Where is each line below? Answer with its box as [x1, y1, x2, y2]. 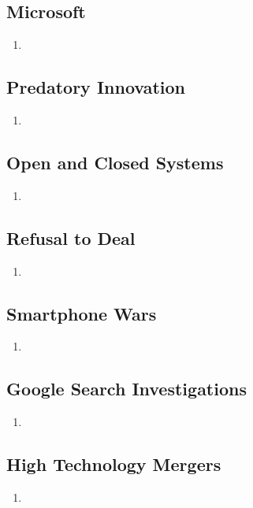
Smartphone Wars [6, 301, 157, 325]
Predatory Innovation [6, 75, 186, 99]
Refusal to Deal [6, 225, 136, 250]
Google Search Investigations [6, 376, 247, 401]
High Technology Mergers [6, 452, 221, 476]
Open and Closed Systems [6, 150, 224, 174]
